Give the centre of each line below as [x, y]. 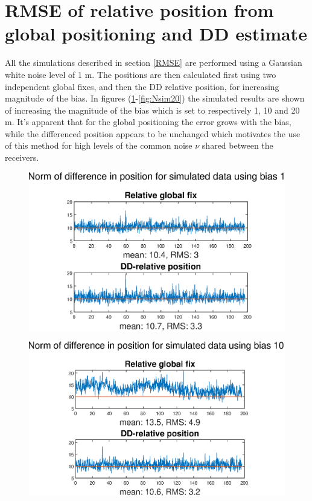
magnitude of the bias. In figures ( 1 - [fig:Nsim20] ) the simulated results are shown [155, 98]
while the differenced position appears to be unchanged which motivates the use [153, 133]
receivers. [22, 157]
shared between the [237, 145]
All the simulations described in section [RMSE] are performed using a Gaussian [154, 63]
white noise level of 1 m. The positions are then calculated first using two [141, 74]
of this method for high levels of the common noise [99, 145]
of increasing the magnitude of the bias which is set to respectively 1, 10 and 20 [152, 110]
